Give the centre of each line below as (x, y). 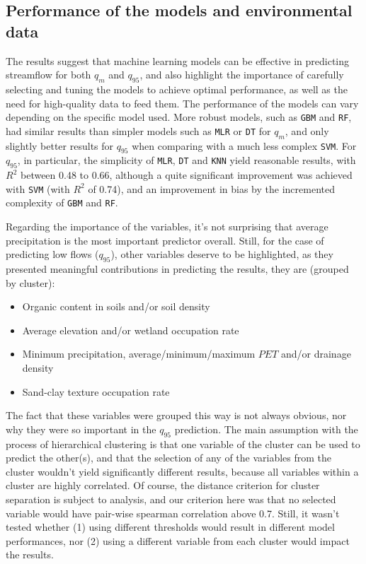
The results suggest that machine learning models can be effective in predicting (178, 60)
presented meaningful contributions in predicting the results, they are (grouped (177, 269)
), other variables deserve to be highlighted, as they (222, 254)
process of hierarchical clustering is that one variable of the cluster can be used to (183, 443)
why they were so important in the (81, 429)
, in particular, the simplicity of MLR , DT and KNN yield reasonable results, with (187, 160)
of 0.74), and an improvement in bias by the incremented (211, 188)
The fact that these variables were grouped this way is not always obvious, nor (176, 415)
